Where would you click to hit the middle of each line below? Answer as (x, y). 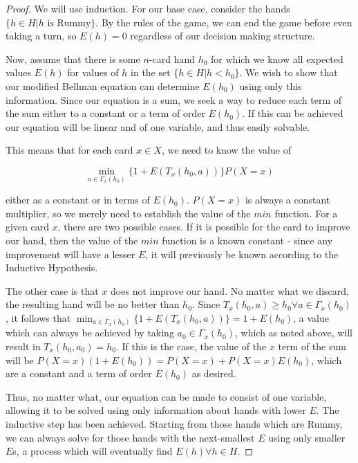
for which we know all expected (277, 58)
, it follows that (38, 317)
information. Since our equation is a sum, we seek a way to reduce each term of (174, 99)
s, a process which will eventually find (93, 451)
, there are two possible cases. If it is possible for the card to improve (204, 227)
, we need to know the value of (226, 150)
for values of (93, 72)
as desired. (214, 373)
